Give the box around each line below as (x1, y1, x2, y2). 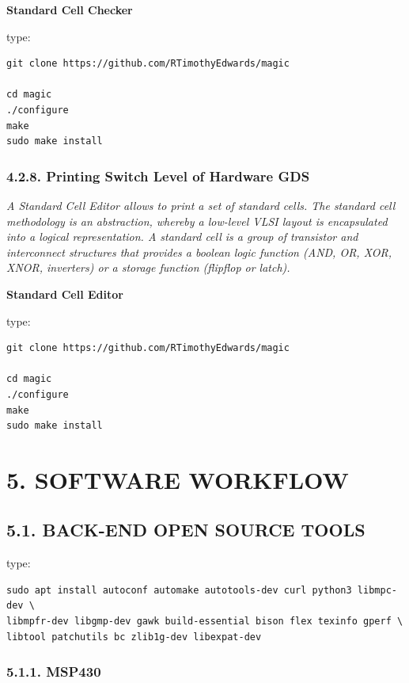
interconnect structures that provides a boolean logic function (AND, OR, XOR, (6, 243, 392, 260)
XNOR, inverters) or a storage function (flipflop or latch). (6, 259, 290, 276)
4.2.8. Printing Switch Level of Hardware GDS (6, 166, 310, 185)
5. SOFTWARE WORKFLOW (6, 463, 349, 495)
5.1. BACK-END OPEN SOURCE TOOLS (6, 517, 365, 542)
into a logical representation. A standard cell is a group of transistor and (6, 228, 358, 245)
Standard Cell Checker (6, 2, 133, 17)
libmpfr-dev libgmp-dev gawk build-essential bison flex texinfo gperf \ (6, 616, 403, 628)
